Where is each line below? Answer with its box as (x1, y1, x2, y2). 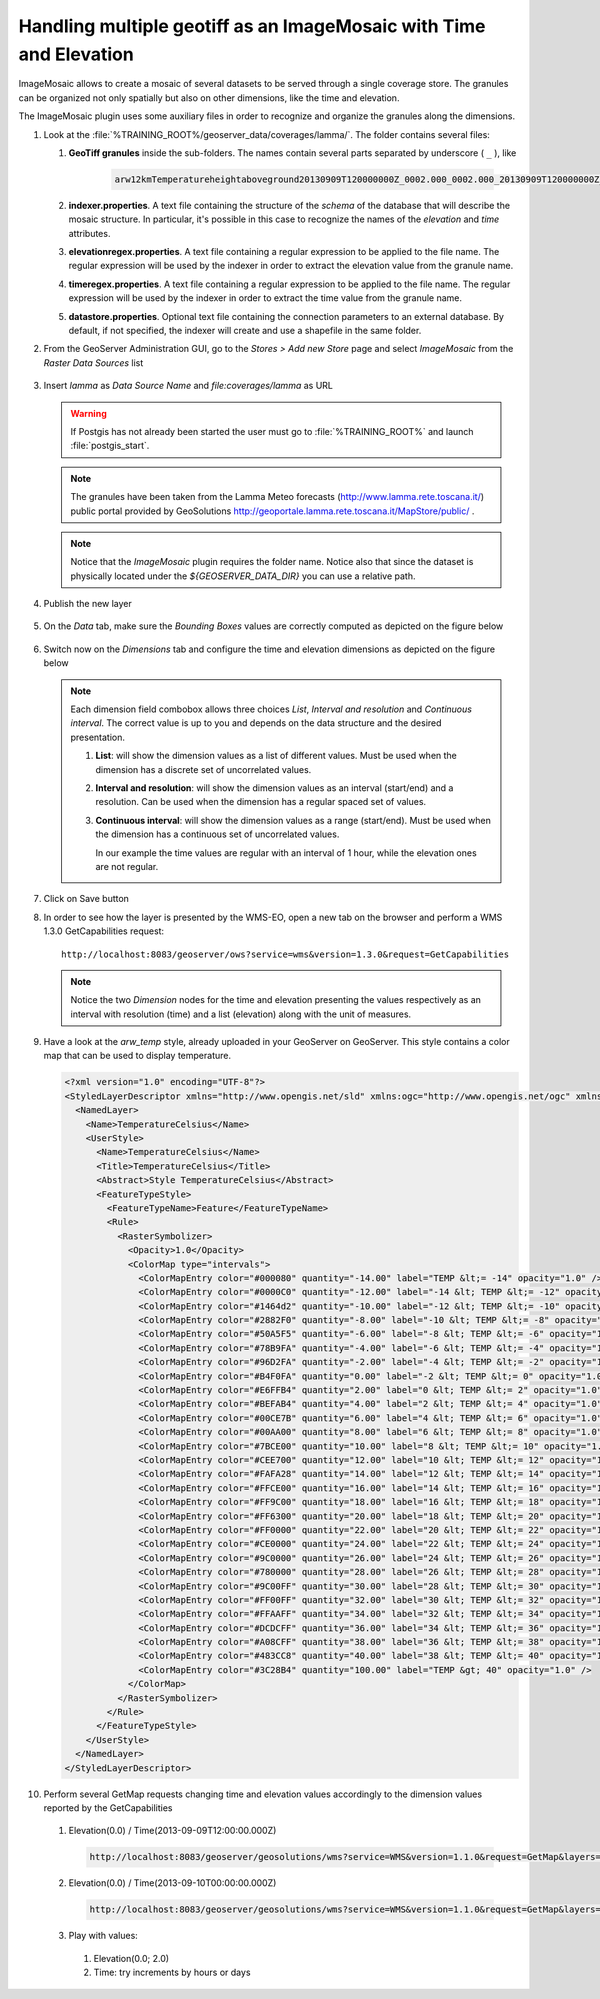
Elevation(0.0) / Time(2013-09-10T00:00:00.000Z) (68, 1877, 277, 1889)
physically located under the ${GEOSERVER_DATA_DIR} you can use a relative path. (70, 570, 416, 582)
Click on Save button (43, 893, 130, 905)
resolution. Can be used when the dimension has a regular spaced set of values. (95, 796, 427, 808)
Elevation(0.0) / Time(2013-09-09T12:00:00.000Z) (68, 1825, 277, 1837)
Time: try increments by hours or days (93, 1966, 251, 1979)
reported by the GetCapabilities (43, 1801, 173, 1814)
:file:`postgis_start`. (70, 440, 150, 452)
